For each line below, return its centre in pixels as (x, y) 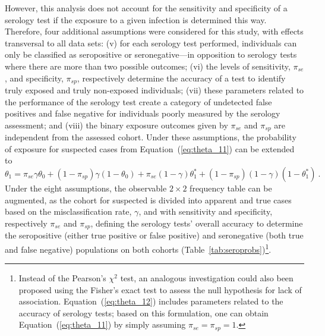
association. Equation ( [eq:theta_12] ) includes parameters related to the (151, 301)
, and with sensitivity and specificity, (206, 211)
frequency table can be (231, 188)
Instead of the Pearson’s (62, 278)
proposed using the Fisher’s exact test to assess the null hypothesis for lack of (160, 289)
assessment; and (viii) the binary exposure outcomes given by (116, 125)
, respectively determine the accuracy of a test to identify (181, 78)
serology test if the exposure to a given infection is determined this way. (136, 19)
